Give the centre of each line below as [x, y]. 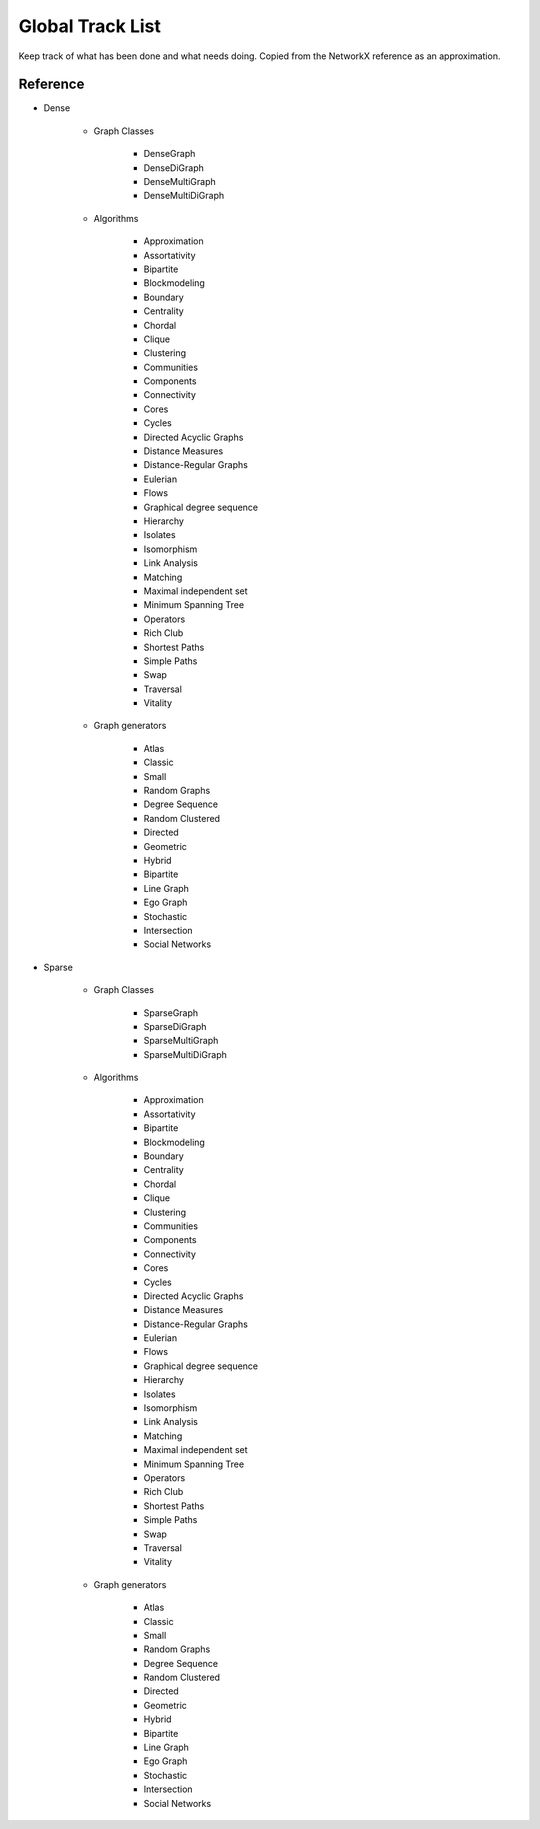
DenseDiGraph [174, 167]
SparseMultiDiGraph [185, 1054]
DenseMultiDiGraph [184, 196]
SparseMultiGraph [181, 1041]
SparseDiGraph [175, 1026]
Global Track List [90, 26]
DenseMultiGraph [180, 182]
